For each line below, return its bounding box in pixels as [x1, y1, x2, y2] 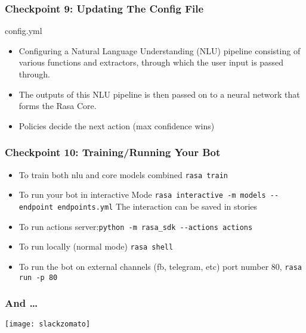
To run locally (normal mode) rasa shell [18, 240, 174, 253]
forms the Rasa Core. [18, 99, 97, 112]
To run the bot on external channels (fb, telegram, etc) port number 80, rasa [18, 260, 302, 272]
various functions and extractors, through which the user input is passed [18, 56, 284, 69]
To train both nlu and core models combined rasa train [18, 168, 228, 180]
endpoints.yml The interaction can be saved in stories [57, 200, 258, 212]
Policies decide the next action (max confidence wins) [18, 119, 215, 132]
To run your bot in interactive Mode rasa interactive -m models [18, 188, 266, 201]
